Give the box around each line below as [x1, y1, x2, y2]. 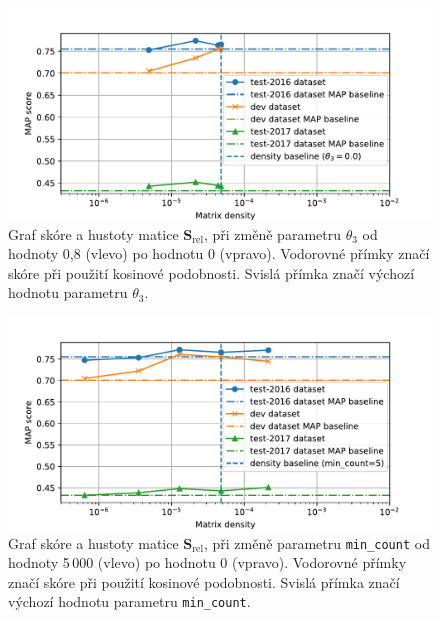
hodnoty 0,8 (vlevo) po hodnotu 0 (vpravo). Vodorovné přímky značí [8, 243, 430, 264]
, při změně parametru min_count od [203, 532, 430, 553]
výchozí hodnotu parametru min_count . [8, 591, 251, 612]
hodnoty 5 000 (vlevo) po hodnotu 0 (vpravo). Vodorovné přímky [8, 552, 407, 573]
